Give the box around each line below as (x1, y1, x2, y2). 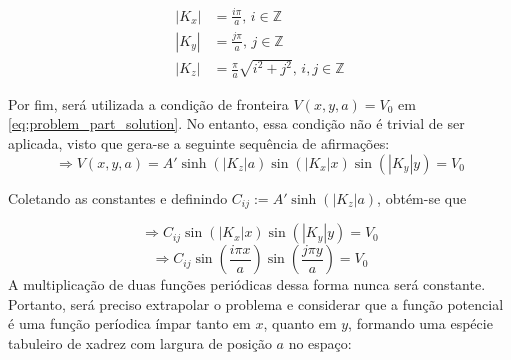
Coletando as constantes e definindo (8, 187, 228, 208)
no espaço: (288, 332, 352, 353)
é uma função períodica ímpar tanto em (8, 313, 251, 334)
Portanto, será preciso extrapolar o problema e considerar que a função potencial (8, 293, 504, 314)
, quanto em (263, 313, 337, 334)
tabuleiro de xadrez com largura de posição (8, 332, 272, 353)
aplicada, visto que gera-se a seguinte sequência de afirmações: (8, 133, 390, 154)
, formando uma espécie (348, 313, 493, 334)
